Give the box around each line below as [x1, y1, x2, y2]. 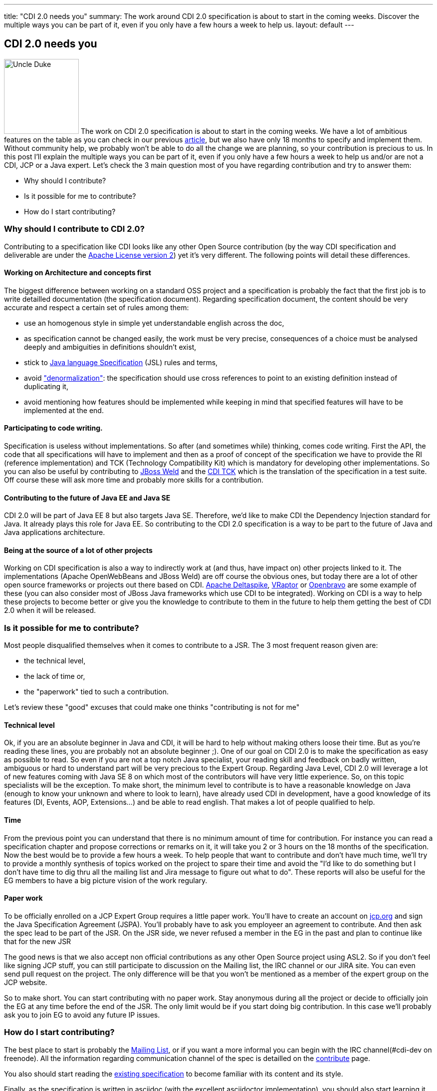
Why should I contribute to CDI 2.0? [4, 224, 145, 234]
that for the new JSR [4, 937, 71, 946]
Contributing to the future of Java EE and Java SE [4, 493, 171, 502]
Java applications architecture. [4, 528, 105, 537]
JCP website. [4, 978, 47, 987]
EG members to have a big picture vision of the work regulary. [4, 876, 208, 885]
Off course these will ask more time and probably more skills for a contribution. [4, 476, 264, 485]
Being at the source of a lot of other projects [4, 545, 153, 554]
